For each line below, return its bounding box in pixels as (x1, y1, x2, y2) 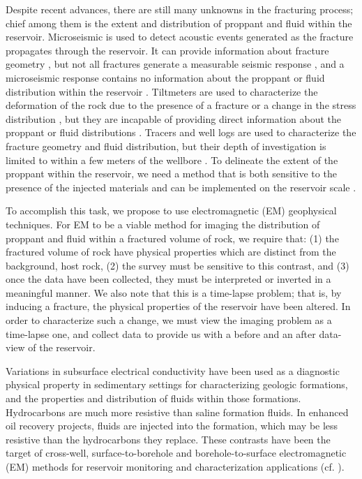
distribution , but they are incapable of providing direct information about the (6, 111, 342, 126)
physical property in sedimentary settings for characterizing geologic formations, (6, 377, 348, 392)
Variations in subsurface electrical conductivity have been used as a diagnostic (6, 363, 340, 378)
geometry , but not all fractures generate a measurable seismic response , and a (6, 57, 345, 71)
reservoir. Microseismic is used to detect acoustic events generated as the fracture (6, 29, 354, 44)
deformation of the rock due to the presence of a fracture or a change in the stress (6, 98, 356, 112)
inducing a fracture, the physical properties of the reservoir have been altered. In (6, 299, 351, 314)
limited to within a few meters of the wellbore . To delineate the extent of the (6, 152, 338, 167)
